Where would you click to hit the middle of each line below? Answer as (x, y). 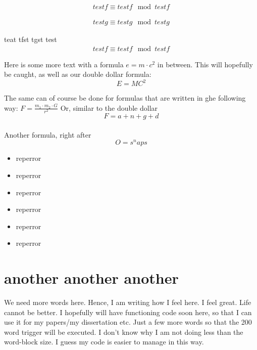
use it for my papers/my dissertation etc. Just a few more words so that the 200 (128, 322)
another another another (91, 278)
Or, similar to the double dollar (109, 107)
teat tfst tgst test (31, 39)
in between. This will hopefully (205, 64)
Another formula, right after (48, 134)
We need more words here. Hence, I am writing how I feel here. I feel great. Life (128, 302)
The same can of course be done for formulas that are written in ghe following (125, 98)
